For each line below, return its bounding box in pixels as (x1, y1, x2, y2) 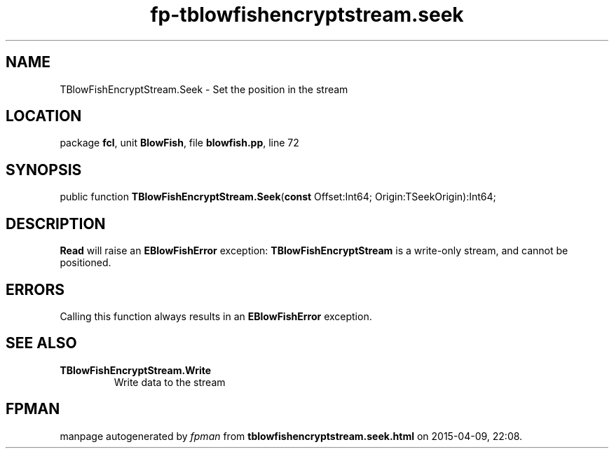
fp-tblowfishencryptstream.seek (150, 3, 464, 27)
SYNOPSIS (6, 160, 82, 179)
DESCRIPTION (6, 214, 106, 233)
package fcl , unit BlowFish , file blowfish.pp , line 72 (60, 137, 299, 149)
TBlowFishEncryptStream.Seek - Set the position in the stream (60, 83, 348, 95)
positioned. (60, 256, 111, 269)
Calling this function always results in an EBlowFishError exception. (60, 310, 372, 322)
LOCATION (6, 107, 82, 125)
